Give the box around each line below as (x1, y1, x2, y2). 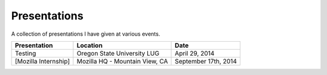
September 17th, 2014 (174, 57, 237, 65)
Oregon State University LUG (76, 49, 160, 57)
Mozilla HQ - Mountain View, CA (76, 57, 168, 65)
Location (76, 41, 103, 50)
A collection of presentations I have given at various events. (11, 30, 160, 37)
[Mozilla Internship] (15, 57, 70, 65)
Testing (15, 49, 36, 57)
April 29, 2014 (174, 49, 215, 57)
